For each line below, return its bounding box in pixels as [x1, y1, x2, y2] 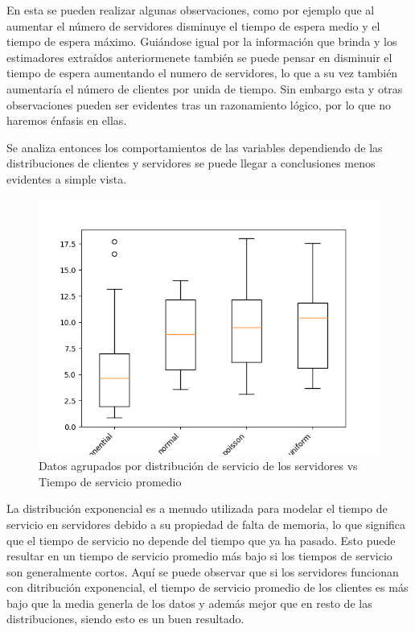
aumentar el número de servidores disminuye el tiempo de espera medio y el [6, 17, 380, 34]
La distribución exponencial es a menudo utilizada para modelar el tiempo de [6, 500, 388, 517]
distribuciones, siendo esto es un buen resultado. [6, 610, 244, 627]
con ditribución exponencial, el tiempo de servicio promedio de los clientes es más [6, 579, 409, 596]
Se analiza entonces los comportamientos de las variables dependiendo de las [6, 138, 383, 155]
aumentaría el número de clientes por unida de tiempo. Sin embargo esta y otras [6, 80, 403, 97]
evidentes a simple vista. [6, 170, 127, 187]
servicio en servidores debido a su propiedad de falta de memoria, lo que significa [6, 515, 406, 532]
